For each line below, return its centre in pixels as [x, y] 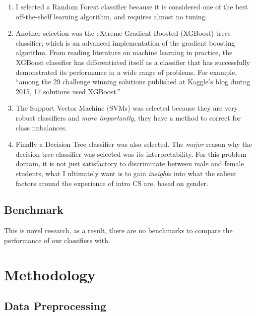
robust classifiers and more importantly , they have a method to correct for [128, 117]
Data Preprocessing [55, 306]
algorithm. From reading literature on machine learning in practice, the [124, 52]
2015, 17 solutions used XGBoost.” [68, 91]
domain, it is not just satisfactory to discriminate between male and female [130, 163]
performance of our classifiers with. [57, 240]
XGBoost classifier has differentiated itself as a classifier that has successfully [133, 62]
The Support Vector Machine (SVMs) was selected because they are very [127, 108]
